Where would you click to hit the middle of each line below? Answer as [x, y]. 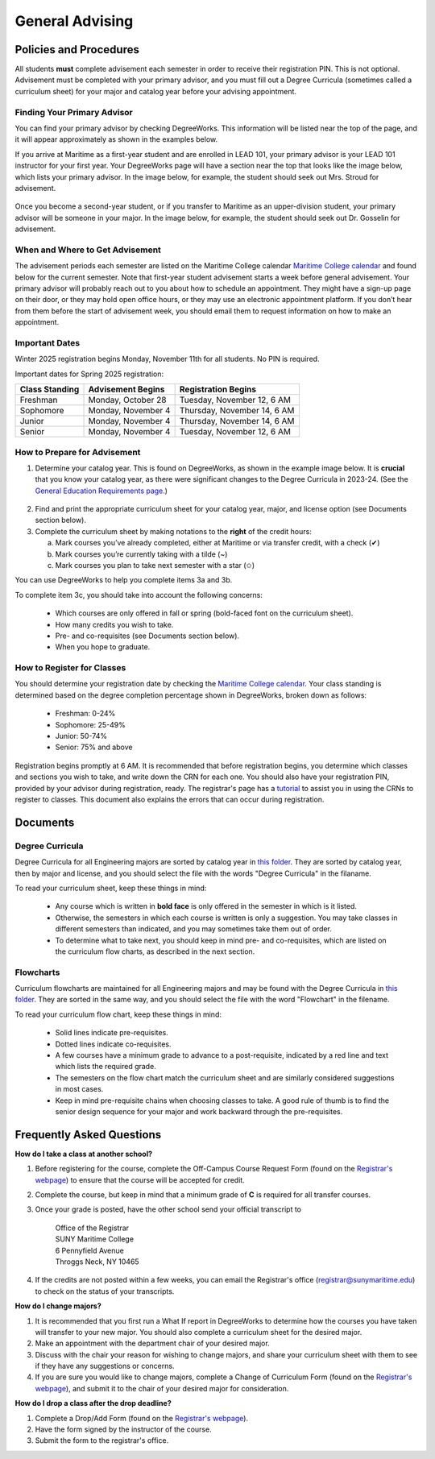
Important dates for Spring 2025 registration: [89, 374]
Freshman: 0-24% [85, 714]
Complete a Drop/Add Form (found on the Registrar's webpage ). [142, 1418]
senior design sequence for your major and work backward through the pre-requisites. [199, 1111]
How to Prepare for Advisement [78, 452]
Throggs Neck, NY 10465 [97, 1262]
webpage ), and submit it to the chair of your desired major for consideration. [162, 1388]
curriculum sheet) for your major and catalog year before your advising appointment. [156, 91]
